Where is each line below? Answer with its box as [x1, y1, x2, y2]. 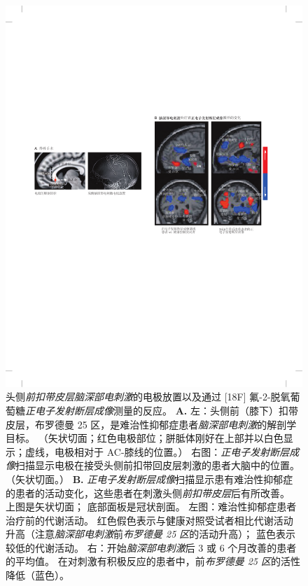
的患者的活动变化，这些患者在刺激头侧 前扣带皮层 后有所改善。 [6, 485, 290, 500]
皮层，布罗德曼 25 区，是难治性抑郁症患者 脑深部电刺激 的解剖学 [6, 417, 297, 431]
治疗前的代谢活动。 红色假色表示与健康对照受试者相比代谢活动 [6, 512, 293, 527]
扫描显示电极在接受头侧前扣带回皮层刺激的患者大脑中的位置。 [15, 458, 300, 473]
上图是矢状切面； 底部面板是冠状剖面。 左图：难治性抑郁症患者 [6, 499, 297, 514]
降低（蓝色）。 [6, 568, 69, 582]
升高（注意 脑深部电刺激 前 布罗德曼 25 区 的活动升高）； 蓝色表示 [6, 526, 296, 541]
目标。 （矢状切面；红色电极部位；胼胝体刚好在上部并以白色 [6, 431, 283, 445]
